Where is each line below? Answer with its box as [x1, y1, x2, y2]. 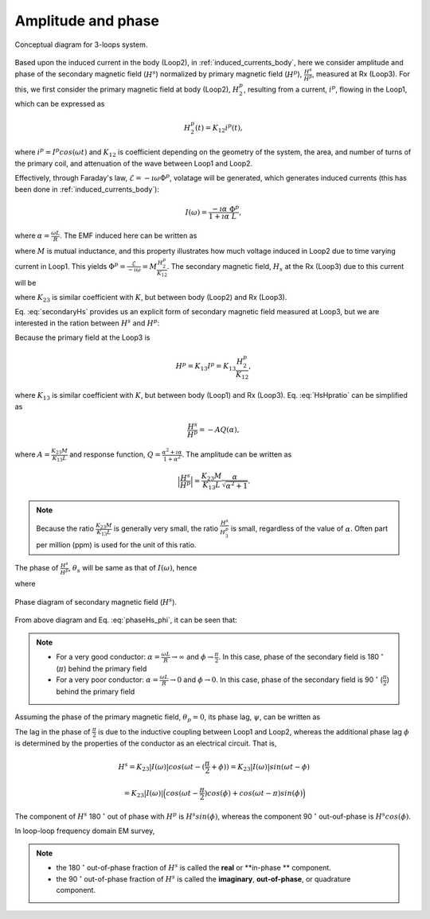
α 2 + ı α [162, 446, 182, 456]
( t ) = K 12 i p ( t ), [195, 122, 243, 134]
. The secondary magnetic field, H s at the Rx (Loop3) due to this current [166, 261, 405, 273]
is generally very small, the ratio [113, 524, 219, 533]
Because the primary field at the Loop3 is [14, 333, 150, 342]
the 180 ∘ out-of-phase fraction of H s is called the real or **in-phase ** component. [56, 862, 332, 873]
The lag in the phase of [14, 726, 91, 736]
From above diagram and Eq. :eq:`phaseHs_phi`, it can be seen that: [14, 615, 238, 625]
